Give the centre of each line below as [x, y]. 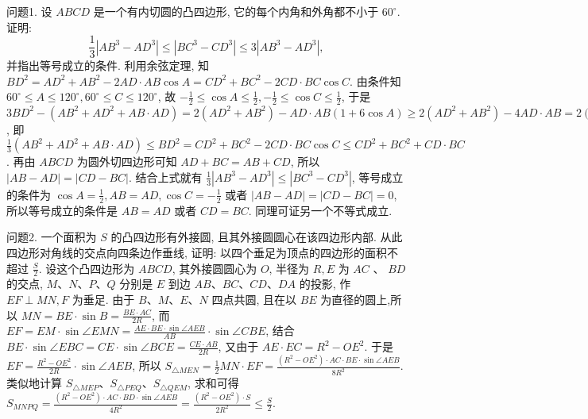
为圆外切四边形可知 [127, 161]
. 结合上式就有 [165, 177]
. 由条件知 [375, 81]
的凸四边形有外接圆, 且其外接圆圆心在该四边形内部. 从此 [257, 237]
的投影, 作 [325, 284]
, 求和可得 [213, 383]
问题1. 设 [29, 11]
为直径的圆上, [356, 299]
